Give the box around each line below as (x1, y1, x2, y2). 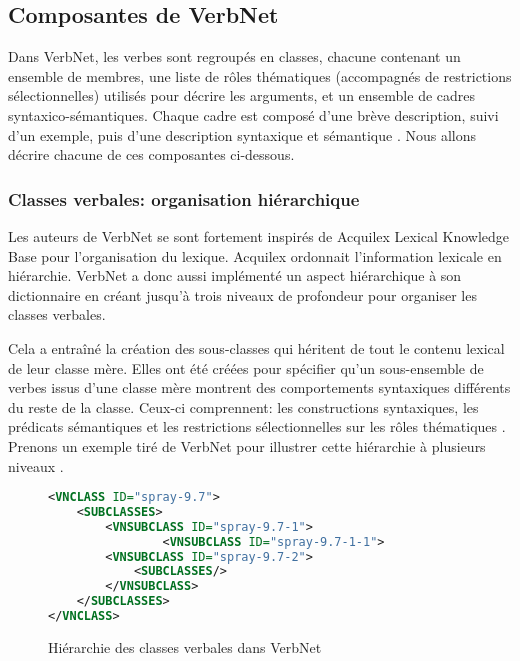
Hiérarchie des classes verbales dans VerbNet (48, 636, 322, 657)
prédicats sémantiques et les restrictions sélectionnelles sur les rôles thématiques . (8, 416, 506, 437)
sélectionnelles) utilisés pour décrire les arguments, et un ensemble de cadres (8, 85, 476, 106)
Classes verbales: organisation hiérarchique (8, 186, 360, 211)
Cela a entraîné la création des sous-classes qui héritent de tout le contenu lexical (8, 337, 505, 358)
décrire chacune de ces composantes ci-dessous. (8, 144, 295, 165)
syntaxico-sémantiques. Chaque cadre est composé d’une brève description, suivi (8, 104, 499, 125)
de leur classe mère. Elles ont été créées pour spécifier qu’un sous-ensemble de (8, 357, 484, 378)
